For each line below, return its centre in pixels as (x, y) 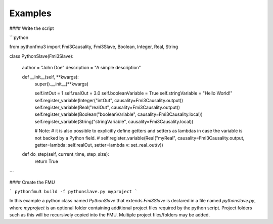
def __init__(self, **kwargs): (51, 77)
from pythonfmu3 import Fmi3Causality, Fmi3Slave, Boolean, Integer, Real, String (94, 47)
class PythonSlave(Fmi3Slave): (41, 56)
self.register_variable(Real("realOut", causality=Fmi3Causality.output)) (107, 107)
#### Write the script (32, 28)
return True (46, 161)
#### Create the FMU (32, 182)
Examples (30, 13)
